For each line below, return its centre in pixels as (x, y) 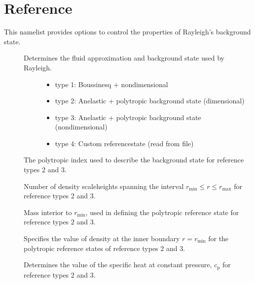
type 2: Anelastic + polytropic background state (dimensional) (150, 101)
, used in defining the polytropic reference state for (162, 212)
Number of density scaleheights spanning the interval (104, 186)
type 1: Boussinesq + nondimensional (111, 84)
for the (219, 238)
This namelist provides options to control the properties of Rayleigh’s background (127, 32)
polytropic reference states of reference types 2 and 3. (105, 248)
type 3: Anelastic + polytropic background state (128, 117)
